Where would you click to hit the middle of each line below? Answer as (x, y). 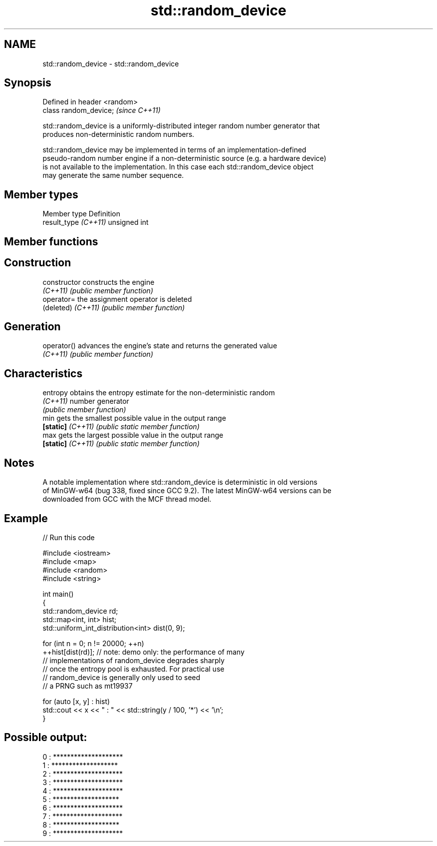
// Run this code (69, 537)
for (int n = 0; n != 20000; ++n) (93, 643)
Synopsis (28, 83)
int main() (58, 594)
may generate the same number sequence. (113, 175)
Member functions (51, 241)
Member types (41, 194)
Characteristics (43, 373)
